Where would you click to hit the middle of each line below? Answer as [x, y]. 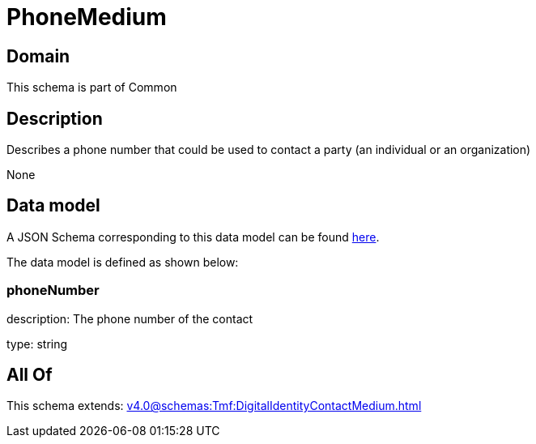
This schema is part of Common [92, 88]
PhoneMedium [87, 17]
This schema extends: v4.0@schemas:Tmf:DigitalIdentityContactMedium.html [214, 406]
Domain [38, 56]
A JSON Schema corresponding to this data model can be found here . [193, 237]
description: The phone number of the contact [130, 318]
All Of [30, 375]
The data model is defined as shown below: [123, 262]
